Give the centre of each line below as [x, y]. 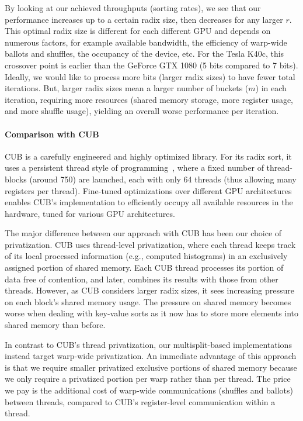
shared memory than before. [55, 325]
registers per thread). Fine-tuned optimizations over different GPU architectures [148, 190]
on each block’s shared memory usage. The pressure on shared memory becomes [148, 301]
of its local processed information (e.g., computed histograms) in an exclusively [146, 256]
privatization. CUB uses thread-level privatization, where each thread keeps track [150, 244]
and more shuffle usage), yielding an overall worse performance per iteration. [142, 111]
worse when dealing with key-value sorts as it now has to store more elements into [152, 313]
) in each [271, 88]
